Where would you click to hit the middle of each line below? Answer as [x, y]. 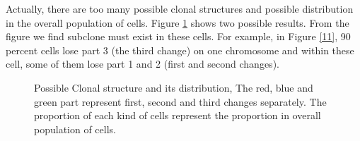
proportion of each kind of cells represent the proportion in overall [178, 115]
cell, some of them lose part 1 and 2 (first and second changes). [143, 64]
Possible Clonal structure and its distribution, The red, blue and [174, 87]
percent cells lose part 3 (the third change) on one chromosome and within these [180, 50]
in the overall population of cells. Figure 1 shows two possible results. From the [178, 22]
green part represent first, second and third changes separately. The [180, 101]
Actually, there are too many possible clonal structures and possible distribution [180, 8]
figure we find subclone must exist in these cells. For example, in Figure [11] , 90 [178, 36]
